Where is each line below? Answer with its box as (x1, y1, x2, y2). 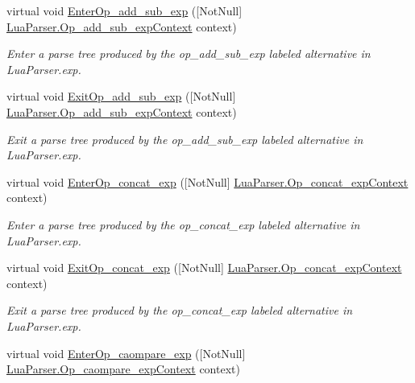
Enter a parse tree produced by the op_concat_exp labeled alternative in (6, 216, 360, 233)
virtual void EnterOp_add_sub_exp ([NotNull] (6, 2, 243, 19)
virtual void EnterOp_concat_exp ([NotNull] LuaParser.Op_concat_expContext (6, 173, 409, 190)
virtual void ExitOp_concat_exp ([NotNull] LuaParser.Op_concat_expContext (6, 259, 402, 276)
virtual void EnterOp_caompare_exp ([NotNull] (6, 344, 246, 361)
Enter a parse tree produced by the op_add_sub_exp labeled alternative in (6, 45, 371, 62)
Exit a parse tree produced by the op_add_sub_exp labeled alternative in (6, 130, 363, 147)
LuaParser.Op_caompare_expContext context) (6, 360, 240, 377)
